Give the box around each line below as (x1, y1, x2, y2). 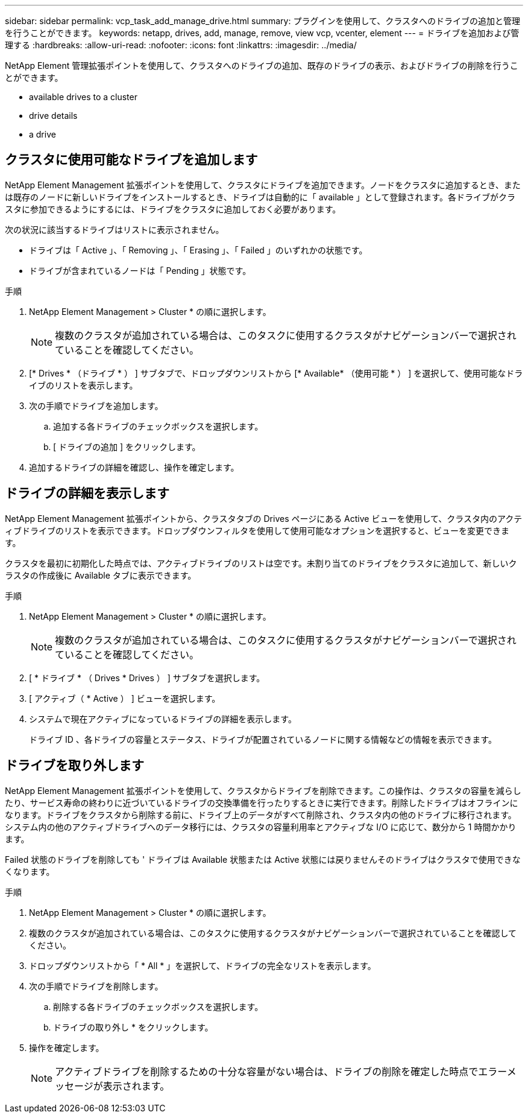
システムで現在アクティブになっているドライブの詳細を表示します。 (29, 713, 297, 724)
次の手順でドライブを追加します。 (29, 400, 163, 411)
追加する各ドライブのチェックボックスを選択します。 (53, 421, 263, 431)
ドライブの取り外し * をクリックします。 (53, 1021, 213, 1032)
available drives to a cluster (29, 92, 137, 102)
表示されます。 (102, 1079, 170, 1092)
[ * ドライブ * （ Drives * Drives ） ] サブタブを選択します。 (29, 672, 265, 683)
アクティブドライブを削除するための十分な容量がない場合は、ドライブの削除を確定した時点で (55, 1065, 479, 1078)
